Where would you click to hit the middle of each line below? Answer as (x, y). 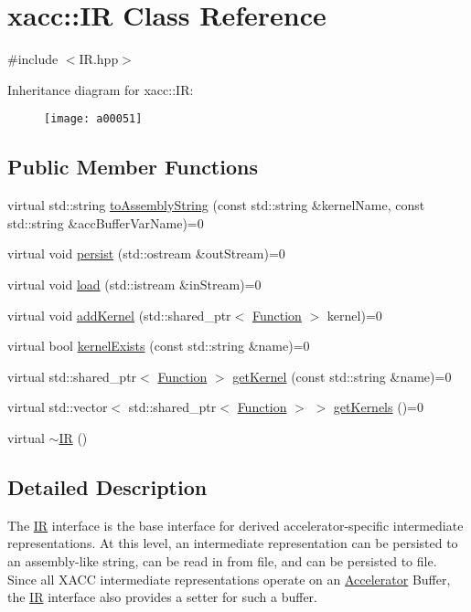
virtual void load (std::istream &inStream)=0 (134, 284)
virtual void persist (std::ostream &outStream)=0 (146, 253)
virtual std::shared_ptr (72, 376)
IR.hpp (99, 59)
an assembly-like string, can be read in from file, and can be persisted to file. (222, 560)
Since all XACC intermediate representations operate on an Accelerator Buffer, (229, 579)
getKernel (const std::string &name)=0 (342, 376)
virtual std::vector (58, 407)
